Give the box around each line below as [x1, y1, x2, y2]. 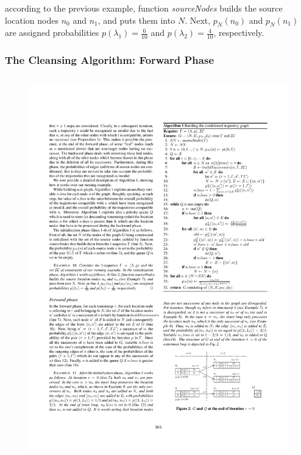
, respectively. [213, 26, 264, 39]
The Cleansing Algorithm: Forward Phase [5, 52, 214, 68]
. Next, [185, 13, 211, 26]
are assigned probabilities [5, 26, 99, 39]
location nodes [5, 13, 58, 26]
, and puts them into [97, 13, 175, 26]
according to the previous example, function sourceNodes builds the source [5, 2, 283, 14]
